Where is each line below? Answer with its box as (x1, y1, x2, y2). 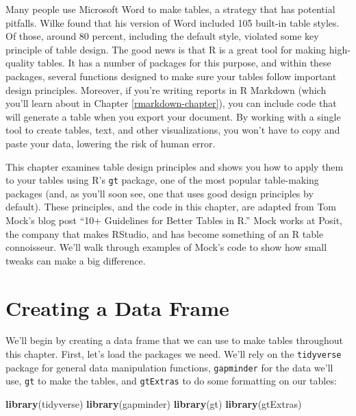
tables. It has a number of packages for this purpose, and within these (38, 56, 331, 70)
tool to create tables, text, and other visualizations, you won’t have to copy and (5, 123, 340, 137)
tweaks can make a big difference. (5, 253, 146, 267)
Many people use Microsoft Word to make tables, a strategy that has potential (5, 2, 335, 16)
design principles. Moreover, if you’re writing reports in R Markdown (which (5, 82, 327, 97)
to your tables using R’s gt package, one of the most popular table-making (5, 173, 319, 187)
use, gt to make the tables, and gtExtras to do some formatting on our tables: (5, 374, 337, 388)
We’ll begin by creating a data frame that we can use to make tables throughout (5, 333, 343, 347)
